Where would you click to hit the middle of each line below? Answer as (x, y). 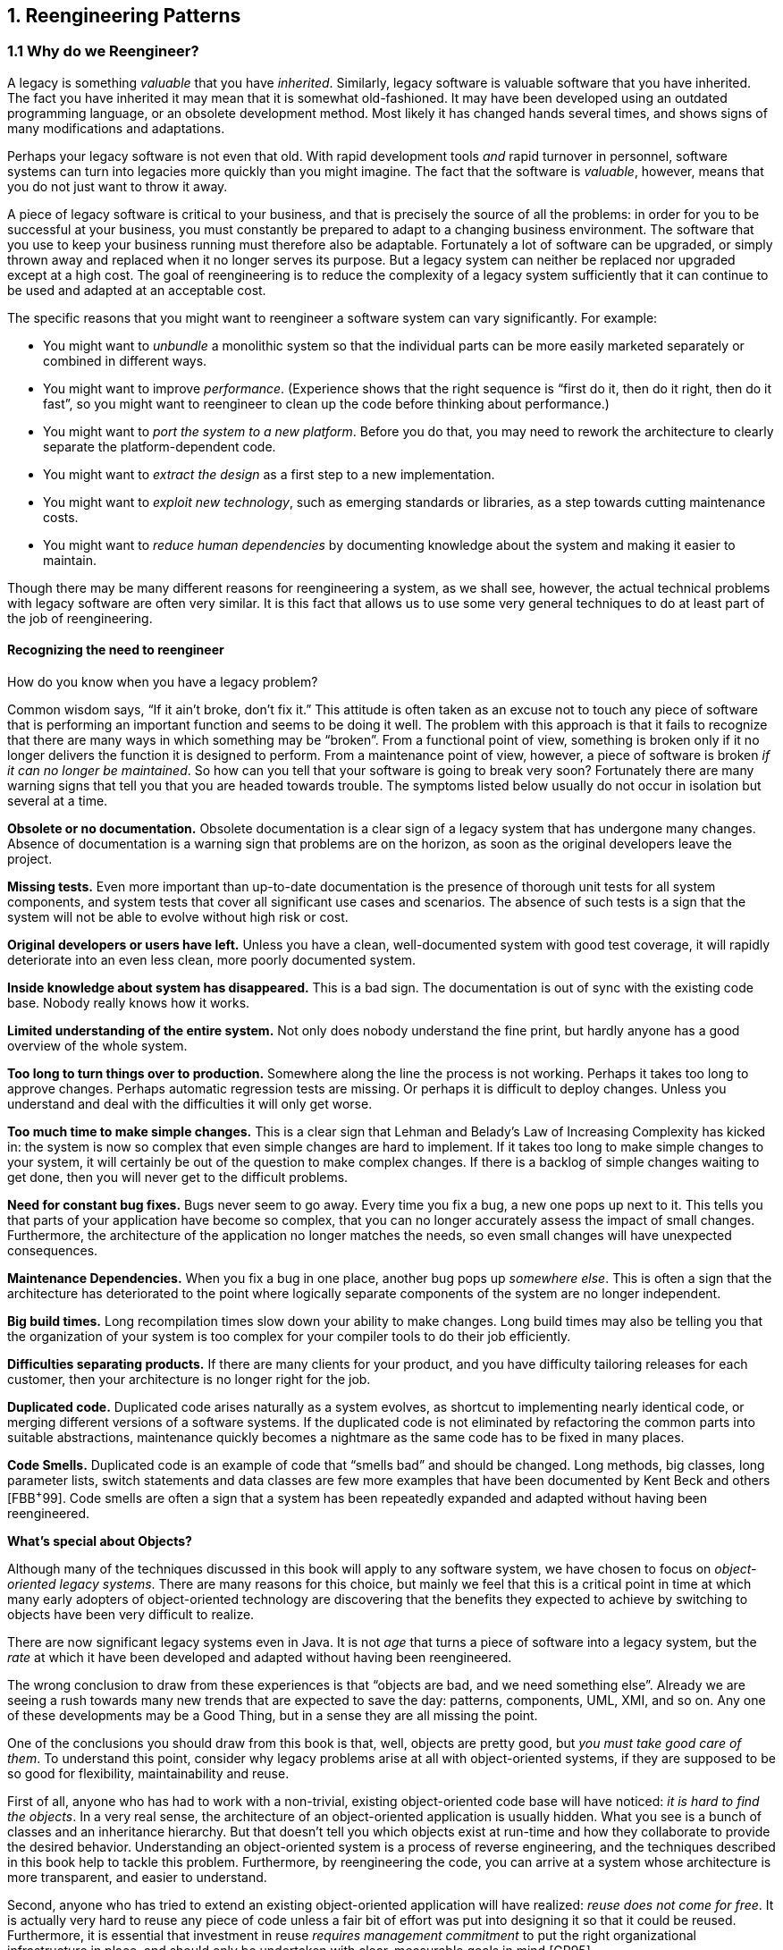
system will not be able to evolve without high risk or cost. (178, 917)
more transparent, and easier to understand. (137, 1877)
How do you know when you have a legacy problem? (163, 682)
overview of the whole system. (97, 1046)
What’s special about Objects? (100, 1541)
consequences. (53, 1251)
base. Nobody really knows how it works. (129, 1003)
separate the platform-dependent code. (160, 446)
